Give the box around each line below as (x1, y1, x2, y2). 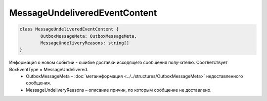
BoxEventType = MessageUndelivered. (9, 66, 89, 72)
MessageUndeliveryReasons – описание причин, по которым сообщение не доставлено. (26, 87, 212, 93)
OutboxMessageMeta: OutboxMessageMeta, (40, 33, 137, 39)
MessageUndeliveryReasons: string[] (40, 40, 130, 46)
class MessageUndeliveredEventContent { (19, 26, 119, 32)
